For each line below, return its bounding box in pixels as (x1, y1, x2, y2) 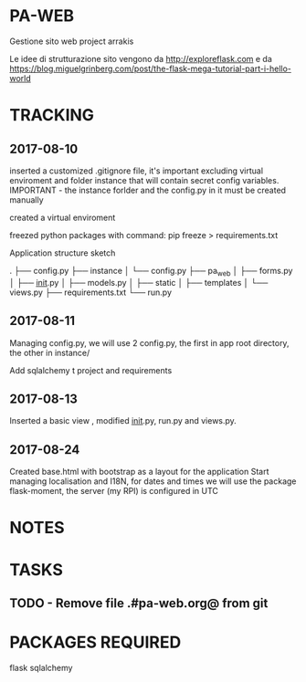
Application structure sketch (9, 247, 116, 258)
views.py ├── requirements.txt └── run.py (9, 287, 172, 298)
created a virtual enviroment (9, 212, 116, 223)
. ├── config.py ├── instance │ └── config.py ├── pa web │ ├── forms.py (9, 265, 293, 278)
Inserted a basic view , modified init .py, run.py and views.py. (9, 415, 237, 426)
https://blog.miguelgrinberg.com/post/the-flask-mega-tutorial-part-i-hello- (9, 63, 292, 74)
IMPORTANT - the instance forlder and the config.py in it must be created (9, 184, 286, 195)
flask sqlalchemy (9, 662, 73, 673)
